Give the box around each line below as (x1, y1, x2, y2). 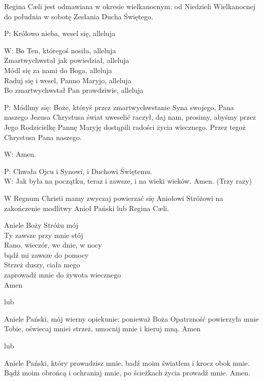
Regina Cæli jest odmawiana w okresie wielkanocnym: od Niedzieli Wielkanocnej (4, 1, 256, 11)
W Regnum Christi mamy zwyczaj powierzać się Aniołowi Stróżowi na (4, 192, 223, 203)
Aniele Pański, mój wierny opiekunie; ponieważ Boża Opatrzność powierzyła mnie (4, 313, 259, 324)
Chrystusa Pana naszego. (4, 131, 82, 142)
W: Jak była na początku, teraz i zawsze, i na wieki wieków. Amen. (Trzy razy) (4, 176, 252, 186)
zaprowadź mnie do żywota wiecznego (4, 269, 121, 280)
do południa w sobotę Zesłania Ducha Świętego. (4, 11, 153, 21)
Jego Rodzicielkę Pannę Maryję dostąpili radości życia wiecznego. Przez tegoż (4, 121, 246, 132)
